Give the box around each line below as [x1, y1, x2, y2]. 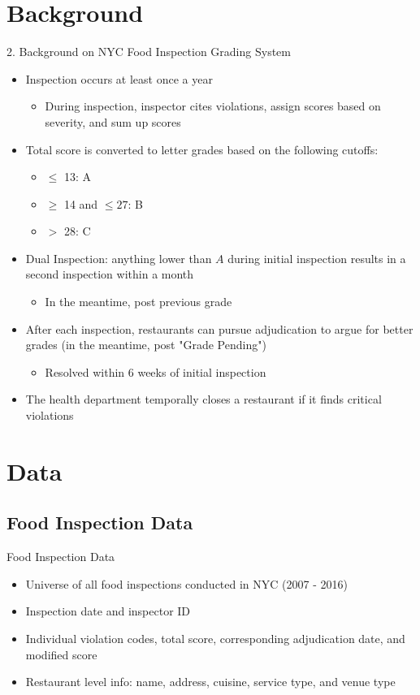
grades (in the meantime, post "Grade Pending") [25, 336, 266, 353]
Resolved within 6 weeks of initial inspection [45, 363, 266, 380]
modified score [25, 645, 97, 663]
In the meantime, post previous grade [45, 293, 232, 310]
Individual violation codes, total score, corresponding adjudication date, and [25, 629, 405, 646]
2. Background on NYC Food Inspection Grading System [6, 43, 291, 60]
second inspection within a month [25, 265, 194, 283]
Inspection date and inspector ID [25, 602, 191, 619]
